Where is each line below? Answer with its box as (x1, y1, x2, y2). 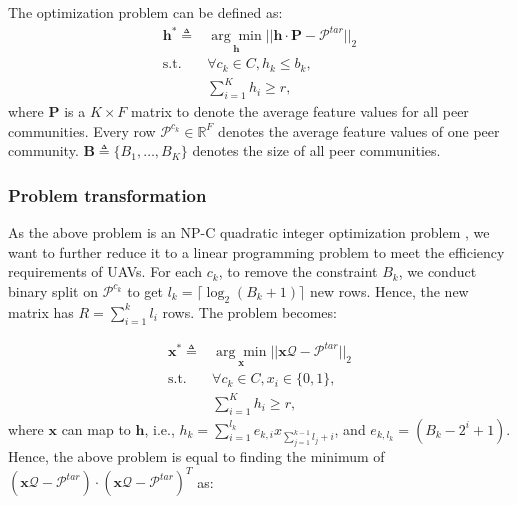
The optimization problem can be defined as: (8, 2, 283, 22)
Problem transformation (8, 182, 207, 207)
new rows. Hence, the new (309, 280, 469, 301)
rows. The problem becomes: (162, 301, 337, 322)
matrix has (8, 301, 74, 322)
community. (8, 140, 79, 161)
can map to (61, 418, 131, 439)
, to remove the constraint (218, 261, 378, 282)
